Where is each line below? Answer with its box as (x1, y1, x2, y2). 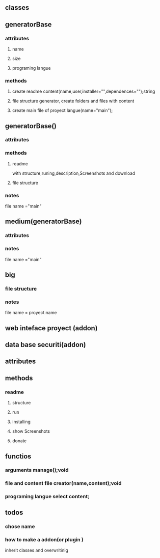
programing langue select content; (5, 493, 90, 500)
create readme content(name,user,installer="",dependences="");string (12, 88, 156, 94)
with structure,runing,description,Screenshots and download (12, 170, 135, 176)
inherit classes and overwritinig (5, 547, 69, 553)
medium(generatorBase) (5, 217, 82, 226)
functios (5, 452, 31, 460)
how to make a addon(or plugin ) (5, 536, 83, 543)
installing (12, 419, 31, 425)
